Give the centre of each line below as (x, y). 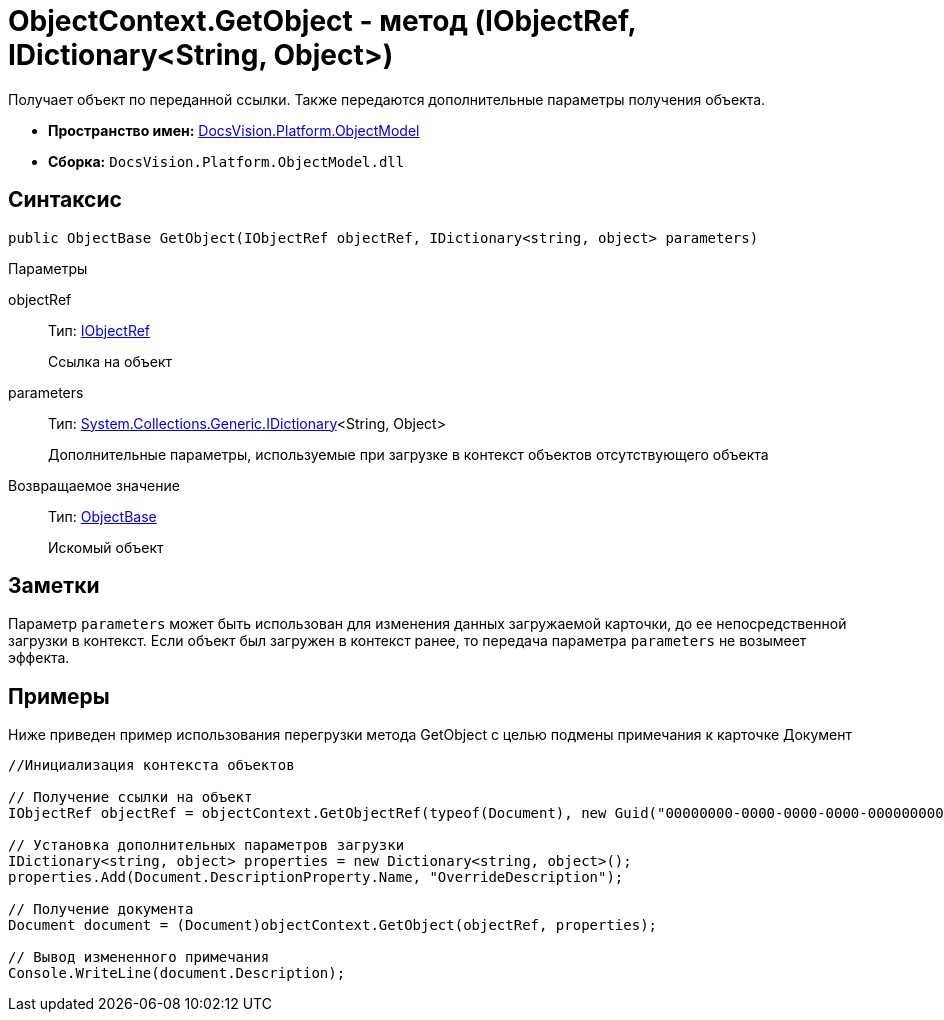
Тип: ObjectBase (102, 516)
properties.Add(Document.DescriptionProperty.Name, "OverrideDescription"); (316, 877)
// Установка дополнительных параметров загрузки (206, 845)
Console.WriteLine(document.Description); (177, 973)
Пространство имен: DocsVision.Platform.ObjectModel (234, 130)
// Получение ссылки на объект (130, 797)
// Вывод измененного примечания (139, 957)
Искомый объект (106, 547)
